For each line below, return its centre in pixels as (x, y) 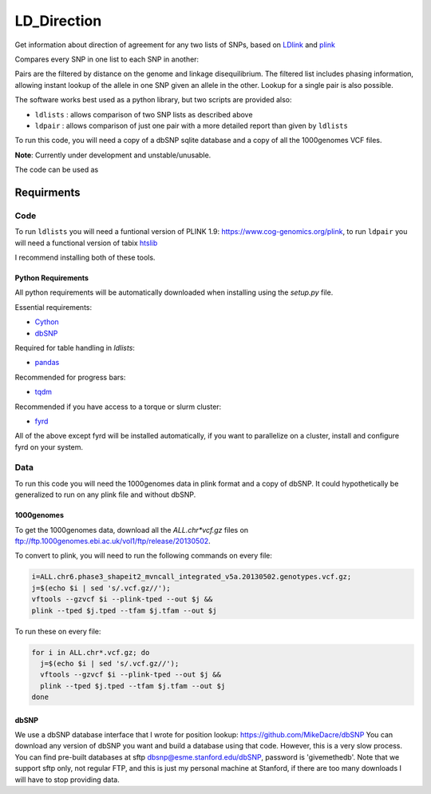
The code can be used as (57, 170)
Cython (47, 322)
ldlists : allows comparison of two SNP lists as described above (144, 114)
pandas (47, 363)
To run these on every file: (58, 631)
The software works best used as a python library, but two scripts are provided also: (153, 100)
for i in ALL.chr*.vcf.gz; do (91, 652)
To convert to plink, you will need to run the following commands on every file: (144, 556)
